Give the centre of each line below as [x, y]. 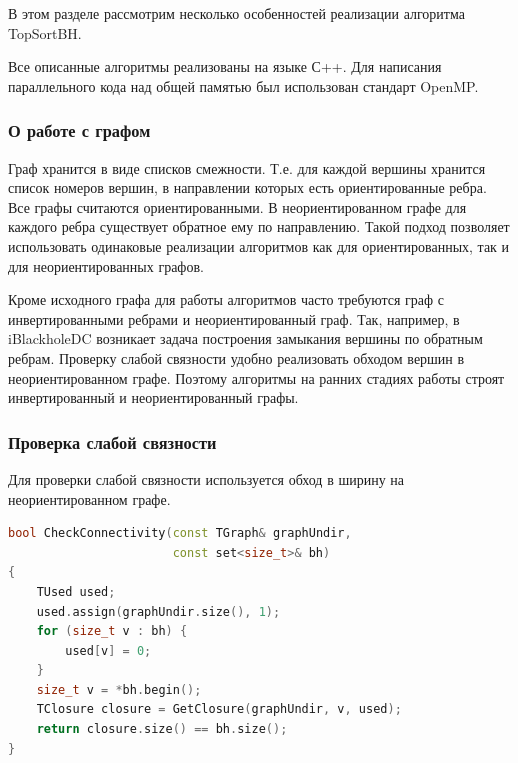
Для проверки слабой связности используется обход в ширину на [206, 478]
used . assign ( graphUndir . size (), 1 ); [158, 611]
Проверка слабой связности [112, 441]
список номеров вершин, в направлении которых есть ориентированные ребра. [247, 187]
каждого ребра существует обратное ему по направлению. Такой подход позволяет [259, 226]
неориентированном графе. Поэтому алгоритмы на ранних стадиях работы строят [256, 377]
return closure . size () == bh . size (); [162, 729]
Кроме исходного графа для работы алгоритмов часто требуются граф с [226, 299]
